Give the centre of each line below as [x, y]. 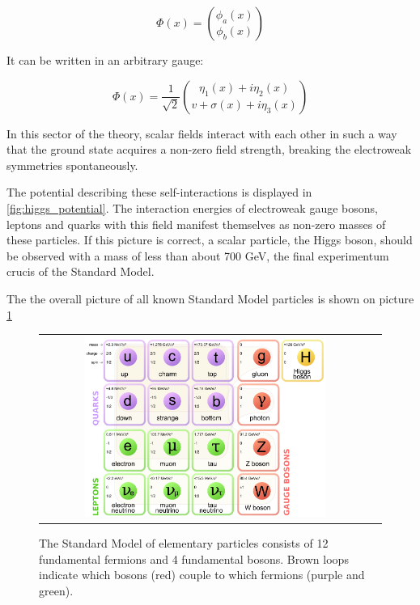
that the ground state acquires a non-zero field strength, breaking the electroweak [209, 149]
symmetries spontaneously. [72, 165]
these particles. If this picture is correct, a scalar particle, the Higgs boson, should [210, 240]
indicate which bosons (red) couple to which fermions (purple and [202, 575]
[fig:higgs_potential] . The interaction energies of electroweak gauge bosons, [192, 207]
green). [56, 590]
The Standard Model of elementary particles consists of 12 [184, 542]
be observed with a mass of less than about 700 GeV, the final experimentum [198, 255]
